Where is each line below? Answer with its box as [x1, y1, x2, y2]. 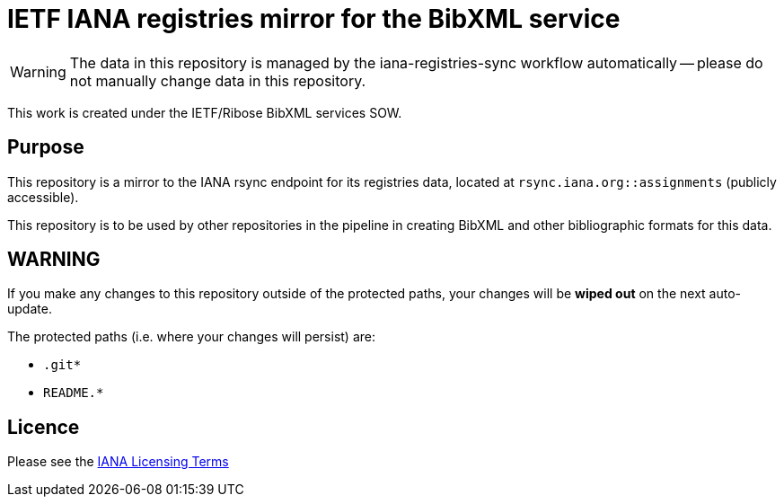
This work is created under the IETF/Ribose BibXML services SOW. [7, 104, 402, 120]
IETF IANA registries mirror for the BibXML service [7, 4, 621, 34]
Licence [7, 415, 80, 438]
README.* [43, 385, 104, 401]
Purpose [7, 136, 84, 159]
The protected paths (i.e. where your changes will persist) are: [7, 329, 376, 345]
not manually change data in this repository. [69, 71, 366, 90]
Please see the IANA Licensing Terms [7, 454, 229, 470]
